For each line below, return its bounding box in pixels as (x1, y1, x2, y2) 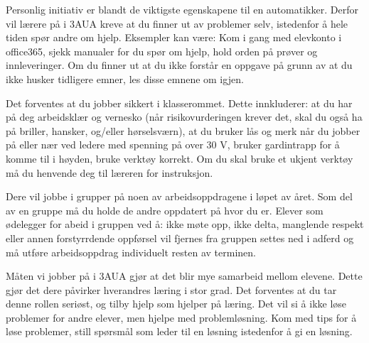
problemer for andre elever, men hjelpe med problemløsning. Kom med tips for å (6, 310, 357, 325)
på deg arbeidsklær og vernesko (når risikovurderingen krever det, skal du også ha (6, 109, 363, 124)
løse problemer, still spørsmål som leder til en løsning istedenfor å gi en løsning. (6, 324, 353, 339)
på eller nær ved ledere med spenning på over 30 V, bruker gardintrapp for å (6, 137, 340, 152)
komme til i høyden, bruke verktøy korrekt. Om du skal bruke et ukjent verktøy (6, 151, 353, 165)
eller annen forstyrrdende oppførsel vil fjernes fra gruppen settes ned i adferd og (6, 230, 354, 245)
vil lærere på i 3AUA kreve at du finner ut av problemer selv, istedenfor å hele (6, 16, 348, 31)
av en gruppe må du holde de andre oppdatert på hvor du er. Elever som (6, 202, 323, 217)
